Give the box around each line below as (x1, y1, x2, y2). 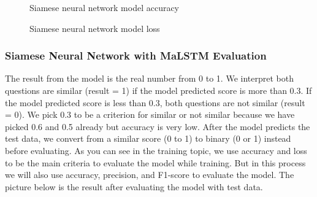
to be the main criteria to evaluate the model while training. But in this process (5, 156, 306, 169)
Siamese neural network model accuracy (29, 1, 180, 14)
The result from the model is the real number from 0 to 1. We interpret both (5, 72, 294, 85)
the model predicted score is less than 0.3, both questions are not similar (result (5, 96, 305, 109)
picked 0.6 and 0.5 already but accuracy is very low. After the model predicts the (5, 120, 310, 133)
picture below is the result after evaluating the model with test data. (5, 180, 263, 193)
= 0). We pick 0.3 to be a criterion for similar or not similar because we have (5, 108, 295, 121)
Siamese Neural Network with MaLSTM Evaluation (5, 48, 267, 63)
